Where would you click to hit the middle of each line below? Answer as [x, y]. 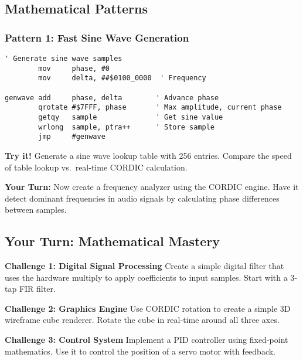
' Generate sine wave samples [64, 59]
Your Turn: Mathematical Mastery [113, 241]
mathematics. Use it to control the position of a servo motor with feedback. [140, 351]
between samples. [36, 210]
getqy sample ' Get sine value [131, 117]
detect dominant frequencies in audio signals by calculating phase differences [142, 198]
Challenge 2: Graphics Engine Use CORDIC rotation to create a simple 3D [148, 308]
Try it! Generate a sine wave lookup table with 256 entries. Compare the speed [148, 155]
